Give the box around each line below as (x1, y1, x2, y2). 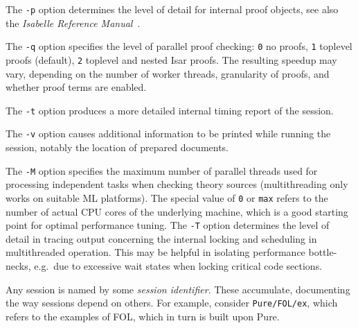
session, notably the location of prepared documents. (6, 140, 229, 155)
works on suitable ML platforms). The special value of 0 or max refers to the (6, 190, 328, 205)
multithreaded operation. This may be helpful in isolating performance (6, 245, 305, 259)
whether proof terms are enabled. (6, 80, 147, 94)
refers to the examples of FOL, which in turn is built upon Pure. (6, 309, 280, 323)
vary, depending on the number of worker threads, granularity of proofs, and (6, 66, 330, 80)
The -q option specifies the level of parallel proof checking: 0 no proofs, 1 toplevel (6, 39, 352, 53)
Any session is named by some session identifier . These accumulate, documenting (6, 282, 350, 296)
